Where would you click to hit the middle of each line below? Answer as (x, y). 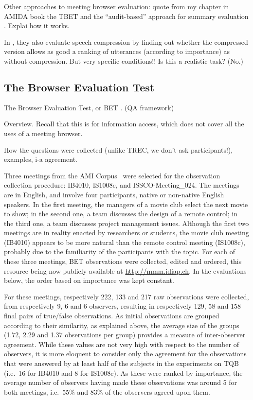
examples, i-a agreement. (41, 159)
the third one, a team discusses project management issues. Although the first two (126, 223)
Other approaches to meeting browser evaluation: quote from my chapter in (117, 6)
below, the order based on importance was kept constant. (89, 280)
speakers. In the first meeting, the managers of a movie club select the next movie (126, 204)
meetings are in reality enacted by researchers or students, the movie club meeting (126, 233)
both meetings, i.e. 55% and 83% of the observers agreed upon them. (107, 391)
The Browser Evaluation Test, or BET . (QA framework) (89, 107)
